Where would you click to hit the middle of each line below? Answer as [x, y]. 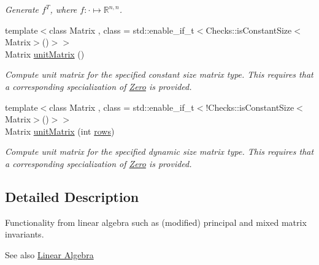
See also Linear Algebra [49, 254]
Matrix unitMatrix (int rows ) [60, 131]
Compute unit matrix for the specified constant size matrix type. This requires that [159, 74]
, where [63, 9]
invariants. [25, 234]
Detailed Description [72, 196]
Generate [22, 9]
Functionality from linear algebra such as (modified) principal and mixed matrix [156, 222]
